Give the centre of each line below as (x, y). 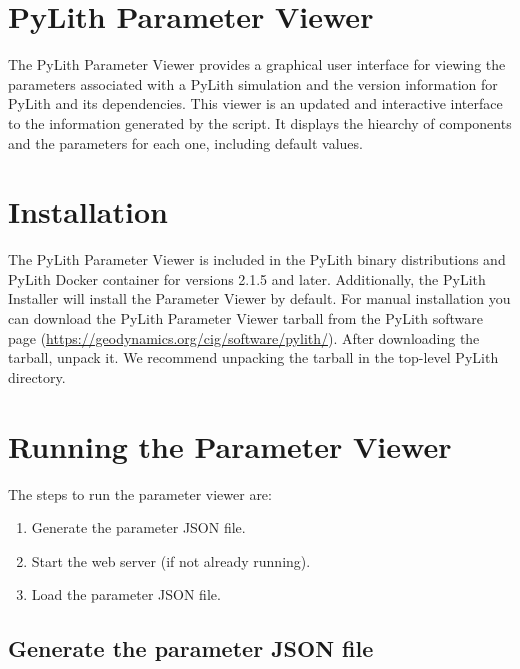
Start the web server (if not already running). (171, 560)
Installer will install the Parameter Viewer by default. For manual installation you (259, 298)
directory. (37, 376)
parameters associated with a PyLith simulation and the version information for (253, 83)
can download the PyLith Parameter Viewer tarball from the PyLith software (245, 318)
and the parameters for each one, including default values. (185, 142)
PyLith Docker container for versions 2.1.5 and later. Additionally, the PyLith (247, 278)
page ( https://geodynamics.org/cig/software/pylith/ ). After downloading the (244, 337)
